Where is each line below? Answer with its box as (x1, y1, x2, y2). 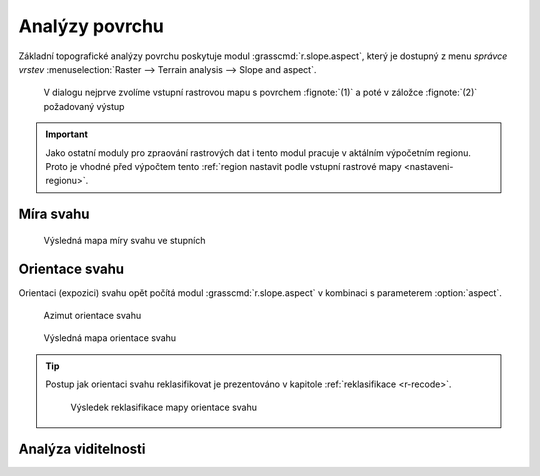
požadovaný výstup (43, 100, 125, 112)
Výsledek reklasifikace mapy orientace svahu (70, 401, 258, 413)
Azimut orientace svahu (43, 309, 142, 321)
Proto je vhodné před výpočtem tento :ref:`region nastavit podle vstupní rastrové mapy (45, 160, 402, 172)
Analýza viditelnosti (18, 441, 146, 458)
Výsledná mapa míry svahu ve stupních (43, 234, 206, 246)
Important (45, 128, 89, 140)
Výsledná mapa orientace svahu (43, 332, 177, 344)
